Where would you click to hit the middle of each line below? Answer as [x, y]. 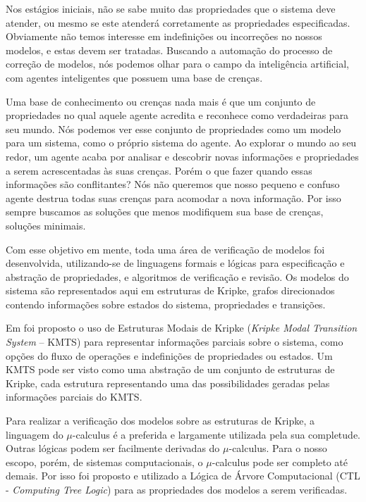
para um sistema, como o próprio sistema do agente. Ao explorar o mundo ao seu [181, 143]
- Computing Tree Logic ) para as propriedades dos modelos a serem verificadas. [177, 489]
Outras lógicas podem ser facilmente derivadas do [113, 448]
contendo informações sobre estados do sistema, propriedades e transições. [166, 304]
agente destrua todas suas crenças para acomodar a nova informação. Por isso [173, 197]
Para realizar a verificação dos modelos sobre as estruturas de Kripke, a [160, 421]
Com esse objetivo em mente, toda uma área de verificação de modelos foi [165, 249]
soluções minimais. [46, 225]
